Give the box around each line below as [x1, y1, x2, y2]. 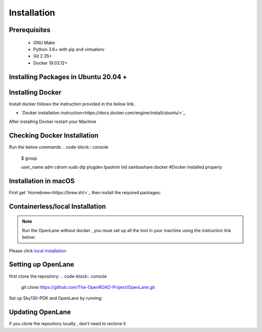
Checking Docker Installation [9, 132, 99, 140]
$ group [21, 155, 37, 161]
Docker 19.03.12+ [33, 60, 68, 66]
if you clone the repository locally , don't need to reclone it [9, 321, 126, 327]
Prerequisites [9, 26, 50, 34]
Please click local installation [9, 248, 66, 253]
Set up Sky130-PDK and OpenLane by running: [9, 295, 103, 301]
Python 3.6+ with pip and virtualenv [33, 46, 105, 52]
